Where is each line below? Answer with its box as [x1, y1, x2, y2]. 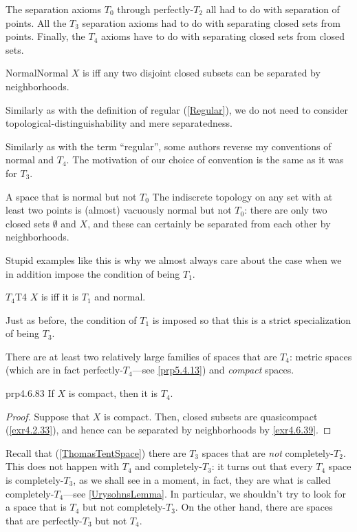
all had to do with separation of [206, 2, 340, 16]
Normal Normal [6, 65, 69, 80]
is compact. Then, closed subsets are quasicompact [104, 409, 318, 423]
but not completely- [83, 500, 166, 514]
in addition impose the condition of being [6, 266, 180, 280]
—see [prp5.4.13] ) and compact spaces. [132, 362, 294, 377]
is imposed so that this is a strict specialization [152, 312, 351, 327]
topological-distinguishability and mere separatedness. [6, 116, 232, 130]
